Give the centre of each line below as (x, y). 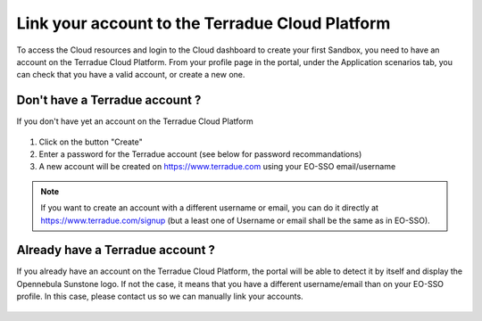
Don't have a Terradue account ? (109, 100)
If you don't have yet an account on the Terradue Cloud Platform (135, 121)
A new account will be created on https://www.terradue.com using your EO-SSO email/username (217, 167)
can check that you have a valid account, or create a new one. (131, 75)
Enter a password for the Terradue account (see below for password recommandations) (200, 154)
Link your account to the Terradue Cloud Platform (204, 23)
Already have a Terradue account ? (116, 250)
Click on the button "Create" (91, 142)
